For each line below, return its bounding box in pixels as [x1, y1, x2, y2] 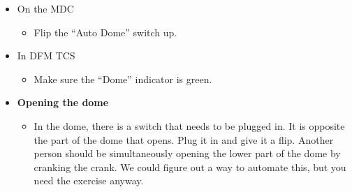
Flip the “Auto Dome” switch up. [34, 24, 177, 39]
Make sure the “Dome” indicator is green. [34, 71, 212, 86]
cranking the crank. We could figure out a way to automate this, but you [34, 159, 346, 174]
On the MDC [17, 1, 74, 15]
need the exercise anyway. [34, 173, 144, 188]
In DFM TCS [17, 48, 75, 63]
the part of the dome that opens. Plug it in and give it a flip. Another [34, 132, 334, 147]
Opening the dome [17, 95, 109, 110]
